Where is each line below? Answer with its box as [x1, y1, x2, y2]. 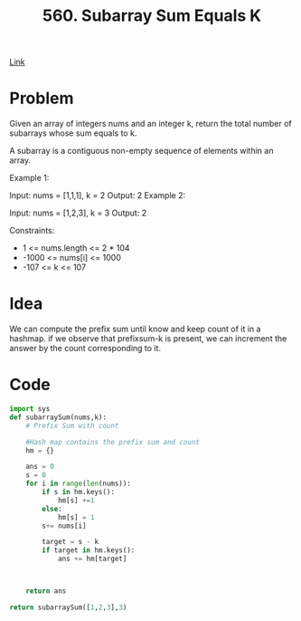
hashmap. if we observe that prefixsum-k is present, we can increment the [9, 333, 287, 344]
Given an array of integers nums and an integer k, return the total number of [9, 119, 292, 129]
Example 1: [9, 173, 50, 184]
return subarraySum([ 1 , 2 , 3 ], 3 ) [9, 603, 127, 612]
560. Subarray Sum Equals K [42, 5, 262, 26]
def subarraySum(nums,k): [9, 413, 107, 422]
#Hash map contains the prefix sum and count [25, 437, 201, 446]
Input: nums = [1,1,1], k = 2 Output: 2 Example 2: [9, 190, 186, 201]
